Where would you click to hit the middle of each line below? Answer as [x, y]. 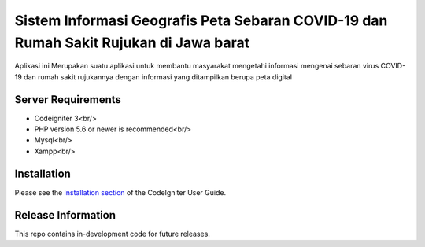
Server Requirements [68, 100]
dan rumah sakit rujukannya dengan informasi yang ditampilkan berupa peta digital [158, 77]
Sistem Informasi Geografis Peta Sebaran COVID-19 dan [201, 20]
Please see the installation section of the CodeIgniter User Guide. [120, 192]
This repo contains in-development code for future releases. [112, 234]
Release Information [65, 215]
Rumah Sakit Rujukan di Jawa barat [132, 42]
